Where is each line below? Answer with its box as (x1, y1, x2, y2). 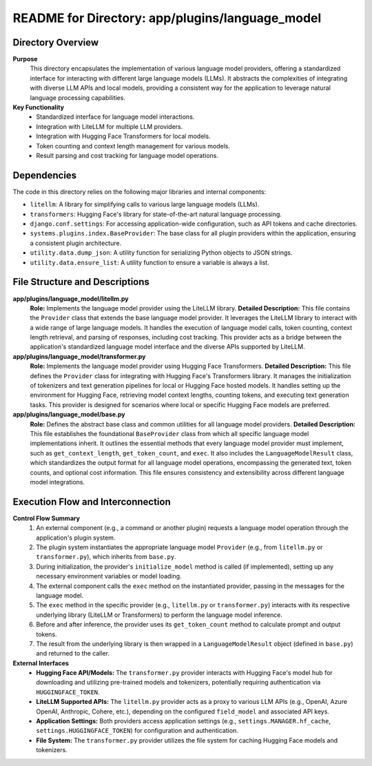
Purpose (12, 55, 38, 63)
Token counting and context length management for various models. (36, 141, 231, 150)
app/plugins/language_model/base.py (12, 411, 125, 419)
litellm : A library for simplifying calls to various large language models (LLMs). (30, 200, 260, 208)
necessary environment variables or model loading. (36, 572, 182, 580)
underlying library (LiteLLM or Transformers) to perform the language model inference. (36, 611, 282, 619)
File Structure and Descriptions (12, 276, 149, 288)
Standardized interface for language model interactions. (36, 112, 195, 121)
